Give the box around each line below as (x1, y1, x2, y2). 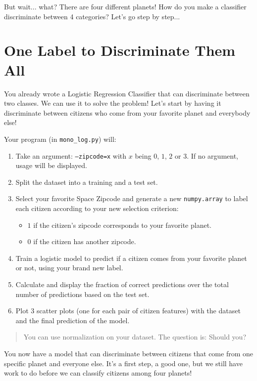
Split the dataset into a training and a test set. (15, 176, 158, 187)
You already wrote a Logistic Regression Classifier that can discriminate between (4, 88, 250, 98)
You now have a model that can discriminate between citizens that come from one (4, 348, 254, 358)
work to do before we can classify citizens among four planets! (4, 368, 192, 378)
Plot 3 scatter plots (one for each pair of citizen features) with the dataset (15, 305, 241, 316)
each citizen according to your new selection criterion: (15, 203, 179, 213)
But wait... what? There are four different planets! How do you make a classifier (4, 1, 247, 11)
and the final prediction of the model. (15, 315, 130, 325)
